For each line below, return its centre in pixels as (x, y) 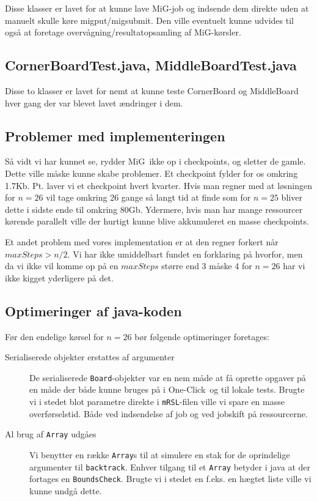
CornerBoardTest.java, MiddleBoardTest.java (151, 65)
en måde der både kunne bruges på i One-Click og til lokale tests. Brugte (167, 389)
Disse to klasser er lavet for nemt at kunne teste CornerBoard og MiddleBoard (152, 90)
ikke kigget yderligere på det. (59, 277)
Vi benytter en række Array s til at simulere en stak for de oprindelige (160, 454)
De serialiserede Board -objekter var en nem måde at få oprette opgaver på (168, 377)
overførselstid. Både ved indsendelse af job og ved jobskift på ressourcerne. (169, 413)
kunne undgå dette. (66, 490)
